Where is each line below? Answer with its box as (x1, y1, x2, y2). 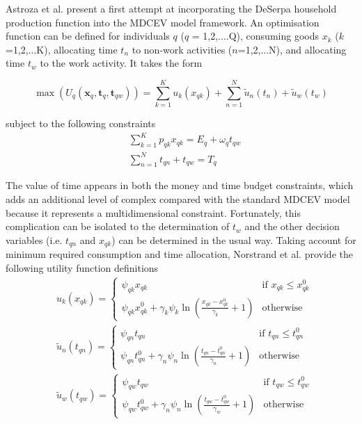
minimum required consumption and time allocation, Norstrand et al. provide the (6, 247, 353, 261)
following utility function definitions (6, 260, 159, 275)
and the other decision (244, 219, 340, 234)
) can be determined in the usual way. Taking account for (111, 232, 356, 247)
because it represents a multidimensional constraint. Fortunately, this (6, 205, 301, 220)
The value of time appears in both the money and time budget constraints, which (6, 178, 354, 193)
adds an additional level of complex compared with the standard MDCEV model (6, 191, 350, 206)
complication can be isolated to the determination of (6, 219, 230, 234)
